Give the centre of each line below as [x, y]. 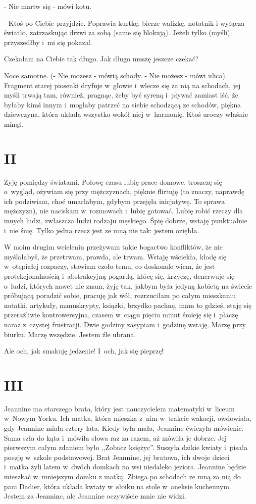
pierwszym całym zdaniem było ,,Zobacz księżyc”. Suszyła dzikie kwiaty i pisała [126, 447]
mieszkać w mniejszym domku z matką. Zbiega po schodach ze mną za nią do [123, 477]
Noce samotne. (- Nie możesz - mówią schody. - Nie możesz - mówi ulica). [116, 75]
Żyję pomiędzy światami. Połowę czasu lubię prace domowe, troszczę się [113, 181]
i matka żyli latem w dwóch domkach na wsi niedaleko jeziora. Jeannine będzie [125, 467]
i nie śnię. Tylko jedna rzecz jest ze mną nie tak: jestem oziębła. [102, 230]
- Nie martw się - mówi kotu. [48, 6]
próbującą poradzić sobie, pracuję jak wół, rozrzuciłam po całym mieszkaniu [120, 295]
